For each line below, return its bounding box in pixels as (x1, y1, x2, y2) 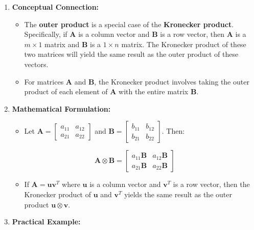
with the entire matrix (119, 86, 189, 97)
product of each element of (24, 86, 108, 97)
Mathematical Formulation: (12, 103, 111, 114)
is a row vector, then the (173, 179, 250, 190)
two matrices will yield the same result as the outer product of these (24, 49, 239, 59)
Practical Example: (12, 216, 81, 227)
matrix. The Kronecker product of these (121, 38, 246, 49)
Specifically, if (24, 29, 67, 39)
